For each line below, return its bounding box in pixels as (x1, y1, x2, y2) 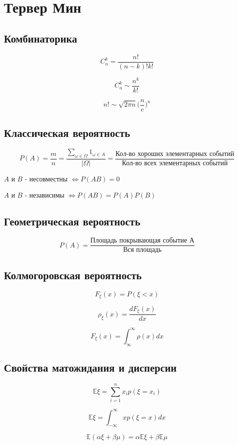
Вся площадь (123, 246, 162, 254)
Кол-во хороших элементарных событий (115, 150, 235, 157)
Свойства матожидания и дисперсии (4, 360, 177, 375)
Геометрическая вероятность (4, 214, 141, 229)
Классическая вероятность (4, 125, 130, 140)
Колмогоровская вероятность (4, 267, 142, 282)
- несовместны (24, 173, 68, 183)
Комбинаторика (4, 30, 77, 45)
